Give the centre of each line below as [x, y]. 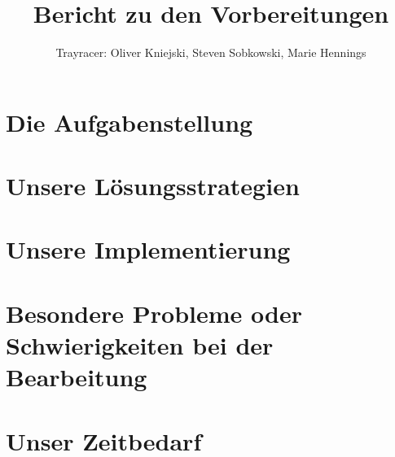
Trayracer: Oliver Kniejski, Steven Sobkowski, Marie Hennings [211, 52]
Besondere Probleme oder [154, 313]
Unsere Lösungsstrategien [153, 186]
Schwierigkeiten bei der [140, 345]
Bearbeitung [77, 377]
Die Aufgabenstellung [129, 122]
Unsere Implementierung [148, 249]
